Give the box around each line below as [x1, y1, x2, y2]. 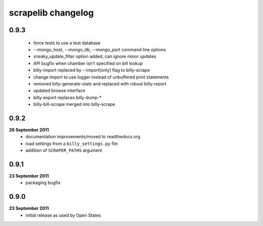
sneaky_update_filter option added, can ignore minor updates [33, 54, 156, 60]
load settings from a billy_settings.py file [25, 141, 118, 146]
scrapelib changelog [9, 7, 94, 18]
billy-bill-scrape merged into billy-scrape [33, 102, 115, 107]
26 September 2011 [9, 127, 49, 133]
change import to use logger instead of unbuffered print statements [33, 74, 169, 80]
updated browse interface [33, 88, 85, 94]
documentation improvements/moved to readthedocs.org [25, 134, 141, 140]
